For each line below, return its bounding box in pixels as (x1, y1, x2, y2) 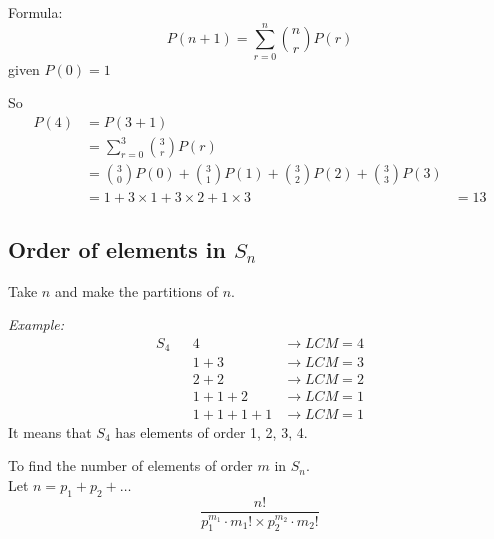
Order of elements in (8, 233, 226, 264)
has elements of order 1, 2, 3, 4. (115, 421, 308, 442)
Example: (8, 314, 65, 335)
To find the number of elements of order (8, 455, 253, 476)
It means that (8, 421, 92, 442)
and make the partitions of (54, 280, 218, 301)
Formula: (8, 2, 63, 22)
